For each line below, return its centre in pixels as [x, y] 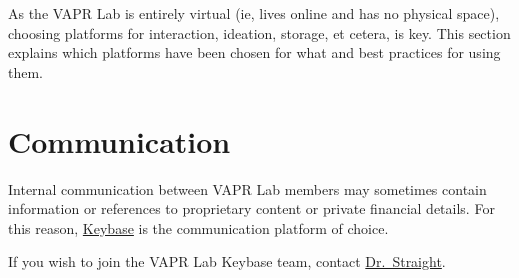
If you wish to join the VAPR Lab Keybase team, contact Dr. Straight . [227, 261]
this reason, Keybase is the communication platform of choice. [198, 227]
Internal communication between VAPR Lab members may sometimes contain [247, 188]
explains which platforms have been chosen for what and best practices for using [254, 52]
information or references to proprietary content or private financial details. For [251, 208]
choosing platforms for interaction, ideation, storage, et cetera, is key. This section [259, 32]
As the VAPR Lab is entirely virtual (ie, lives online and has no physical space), [254, 13]
